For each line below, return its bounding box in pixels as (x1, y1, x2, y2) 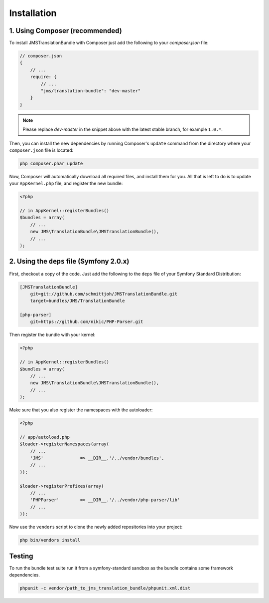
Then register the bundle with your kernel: (9, 332, 96, 338)
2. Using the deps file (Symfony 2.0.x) (9, 257, 130, 266)
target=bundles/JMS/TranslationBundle (30, 298, 125, 304)
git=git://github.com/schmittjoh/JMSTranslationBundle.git (30, 291, 178, 297)
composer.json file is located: (9, 147, 74, 153)
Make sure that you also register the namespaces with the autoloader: (9, 407, 153, 413)
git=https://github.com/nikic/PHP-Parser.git (30, 319, 143, 324)
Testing (9, 552, 33, 560)
